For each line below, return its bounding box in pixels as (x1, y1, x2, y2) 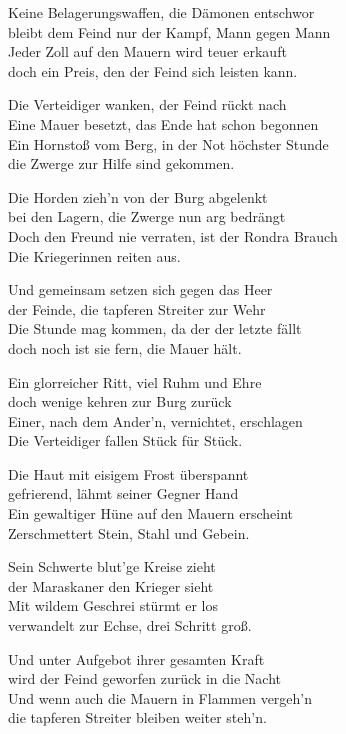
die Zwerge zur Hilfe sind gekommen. (8, 153, 235, 174)
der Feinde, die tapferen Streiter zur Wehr (8, 298, 266, 319)
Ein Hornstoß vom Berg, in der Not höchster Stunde (8, 133, 329, 154)
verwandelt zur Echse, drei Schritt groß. (8, 615, 252, 636)
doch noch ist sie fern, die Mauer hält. (8, 337, 242, 358)
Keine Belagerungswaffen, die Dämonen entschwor (8, 2, 315, 22)
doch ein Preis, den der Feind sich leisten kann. (8, 60, 298, 81)
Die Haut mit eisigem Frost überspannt (8, 463, 249, 484)
